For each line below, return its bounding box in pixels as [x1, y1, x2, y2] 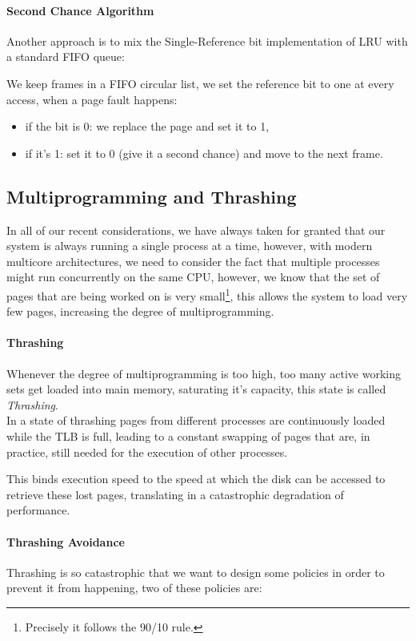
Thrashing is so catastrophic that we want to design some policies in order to [6, 563, 385, 580]
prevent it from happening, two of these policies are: [6, 579, 262, 596]
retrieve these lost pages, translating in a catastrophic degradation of [6, 486, 344, 502]
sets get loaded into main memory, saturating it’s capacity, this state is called [6, 381, 386, 397]
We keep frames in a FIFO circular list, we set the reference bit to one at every [6, 75, 394, 91]
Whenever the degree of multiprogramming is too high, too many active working [6, 365, 401, 381]
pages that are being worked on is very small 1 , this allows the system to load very [6, 284, 408, 304]
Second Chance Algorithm [6, 2, 154, 18]
